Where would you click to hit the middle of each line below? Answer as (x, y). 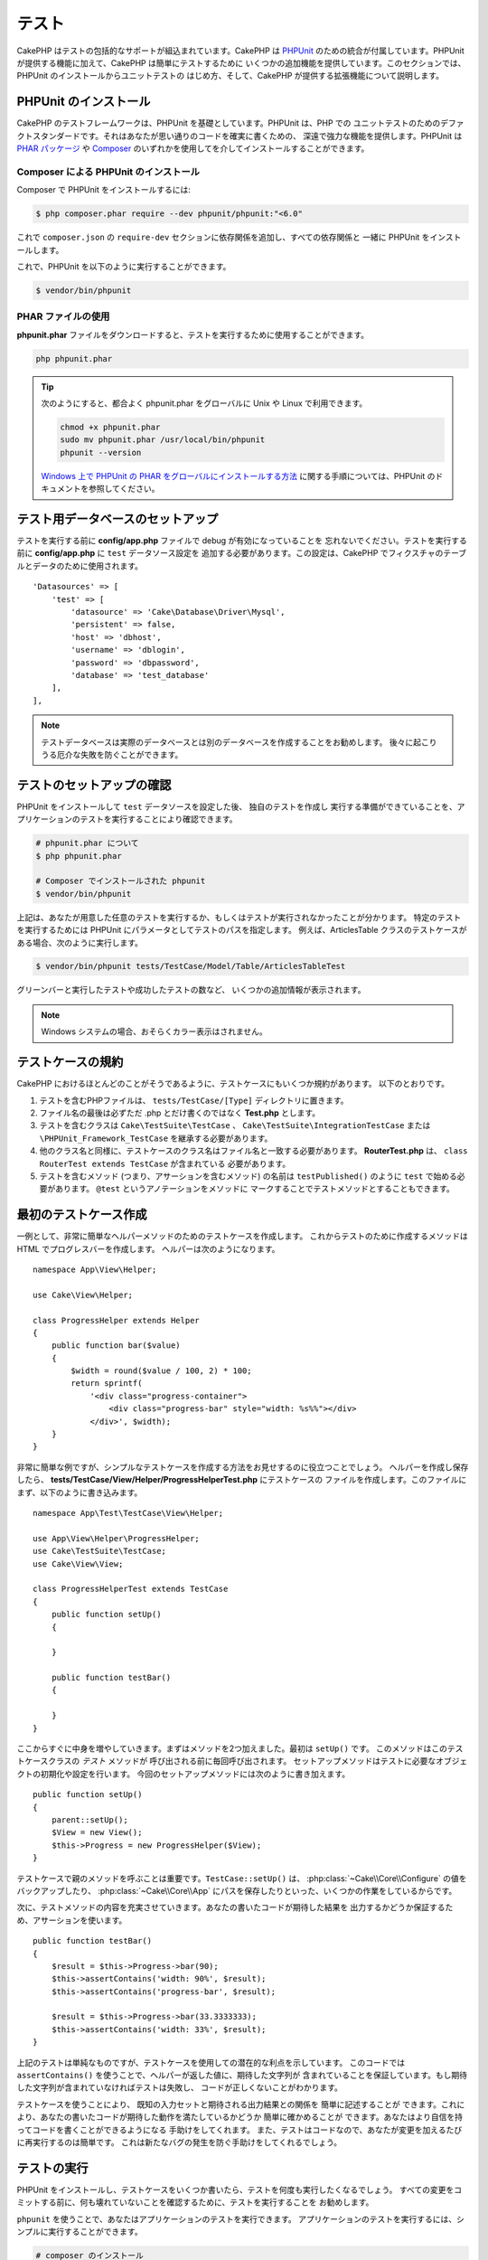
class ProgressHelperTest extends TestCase (131, 1589)
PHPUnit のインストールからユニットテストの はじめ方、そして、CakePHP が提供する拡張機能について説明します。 (230, 76)
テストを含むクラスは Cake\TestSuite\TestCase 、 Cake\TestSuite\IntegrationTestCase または (235, 1125)
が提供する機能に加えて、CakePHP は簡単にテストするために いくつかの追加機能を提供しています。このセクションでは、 (241, 62)
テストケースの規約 (70, 1062)
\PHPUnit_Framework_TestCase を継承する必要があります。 (156, 1138)
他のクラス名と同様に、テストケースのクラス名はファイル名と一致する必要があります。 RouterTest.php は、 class (254, 1151)
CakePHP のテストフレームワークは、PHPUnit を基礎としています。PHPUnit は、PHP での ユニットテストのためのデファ (240, 123)
